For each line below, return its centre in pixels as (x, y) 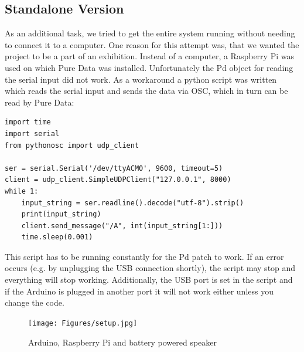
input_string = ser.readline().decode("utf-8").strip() (133, 203)
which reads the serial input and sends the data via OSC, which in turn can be (146, 91)
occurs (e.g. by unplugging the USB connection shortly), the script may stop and (150, 268)
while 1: (22, 191)
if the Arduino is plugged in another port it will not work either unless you (139, 291)
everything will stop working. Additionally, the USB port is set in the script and (149, 280)
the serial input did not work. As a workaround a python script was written (141, 79)
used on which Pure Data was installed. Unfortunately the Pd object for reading (149, 67)
